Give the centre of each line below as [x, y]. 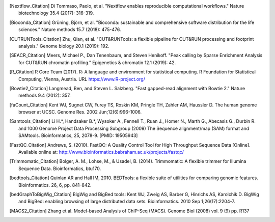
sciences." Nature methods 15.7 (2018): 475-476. [70, 30]
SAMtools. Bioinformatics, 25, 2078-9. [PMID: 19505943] [78, 135]
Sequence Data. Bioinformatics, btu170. [60, 169]
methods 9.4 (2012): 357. [45, 95]
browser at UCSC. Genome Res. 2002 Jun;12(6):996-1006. [80, 112]
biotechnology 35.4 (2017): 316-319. [56, 13]
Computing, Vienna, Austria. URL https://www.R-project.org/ [82, 79]
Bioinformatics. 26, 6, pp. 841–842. [55, 185]
